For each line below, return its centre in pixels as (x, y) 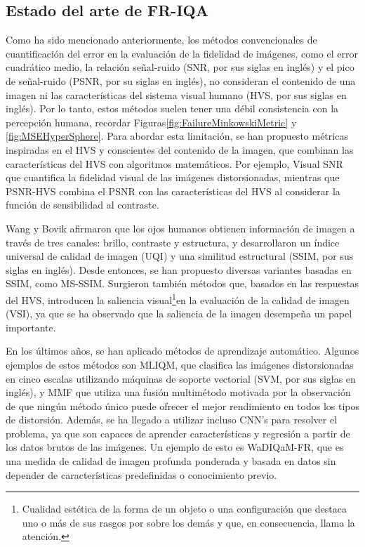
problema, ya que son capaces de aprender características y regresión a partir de (178, 433)
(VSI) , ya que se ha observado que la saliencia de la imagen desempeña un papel (179, 314)
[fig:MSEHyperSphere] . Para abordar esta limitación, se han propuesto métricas (177, 136)
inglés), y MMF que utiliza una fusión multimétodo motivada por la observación (178, 392)
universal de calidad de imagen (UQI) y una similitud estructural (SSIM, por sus (180, 256)
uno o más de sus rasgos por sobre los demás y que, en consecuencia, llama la (188, 522)
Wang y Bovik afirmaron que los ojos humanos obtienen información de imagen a (180, 228)
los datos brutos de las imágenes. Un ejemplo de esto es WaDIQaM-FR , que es (175, 447)
